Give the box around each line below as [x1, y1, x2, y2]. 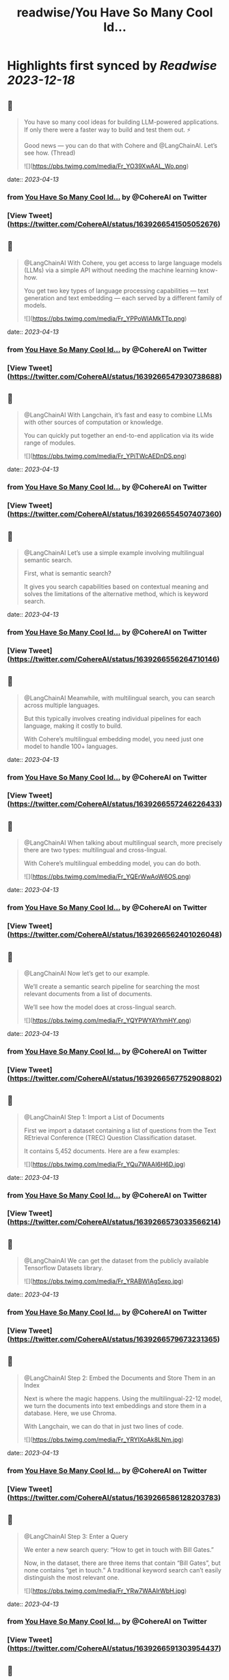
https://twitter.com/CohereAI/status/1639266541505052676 [10, 219, 218, 229]
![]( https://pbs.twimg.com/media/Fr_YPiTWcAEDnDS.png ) [23, 452, 187, 460]
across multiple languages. [23, 701, 100, 709]
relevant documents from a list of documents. [23, 989, 152, 998]
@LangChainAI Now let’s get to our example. [23, 969, 150, 977]
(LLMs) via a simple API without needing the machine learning [23, 266, 199, 274]
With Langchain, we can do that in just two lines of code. [23, 1422, 184, 1430]
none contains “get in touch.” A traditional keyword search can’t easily [23, 1566, 222, 1574]
